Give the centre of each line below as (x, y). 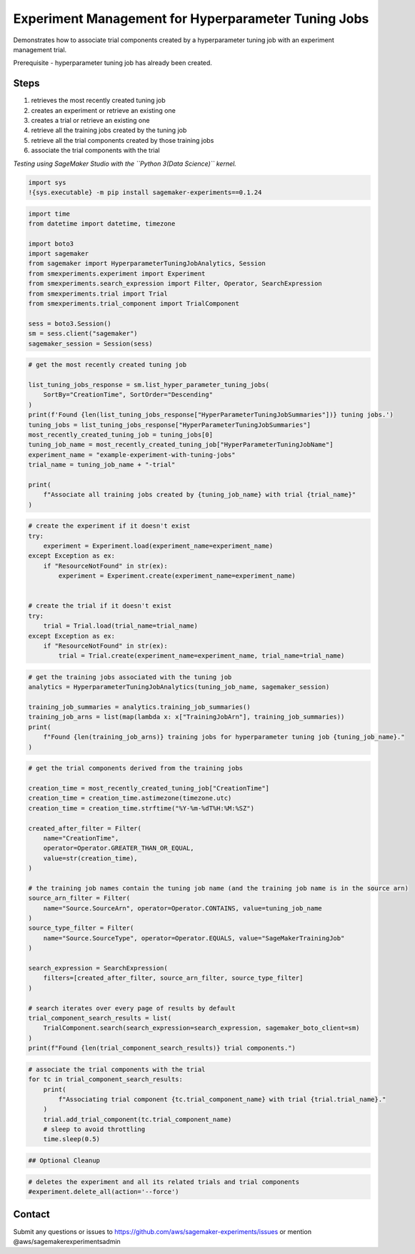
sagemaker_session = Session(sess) (90, 343)
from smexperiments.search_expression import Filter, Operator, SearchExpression (175, 284)
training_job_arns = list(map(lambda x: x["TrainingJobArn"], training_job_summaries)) (186, 717)
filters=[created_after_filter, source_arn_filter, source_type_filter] (173, 978)
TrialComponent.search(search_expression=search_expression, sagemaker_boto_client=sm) (201, 1028)
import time (49, 214)
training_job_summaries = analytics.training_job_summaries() (139, 707)
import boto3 (51, 244)
